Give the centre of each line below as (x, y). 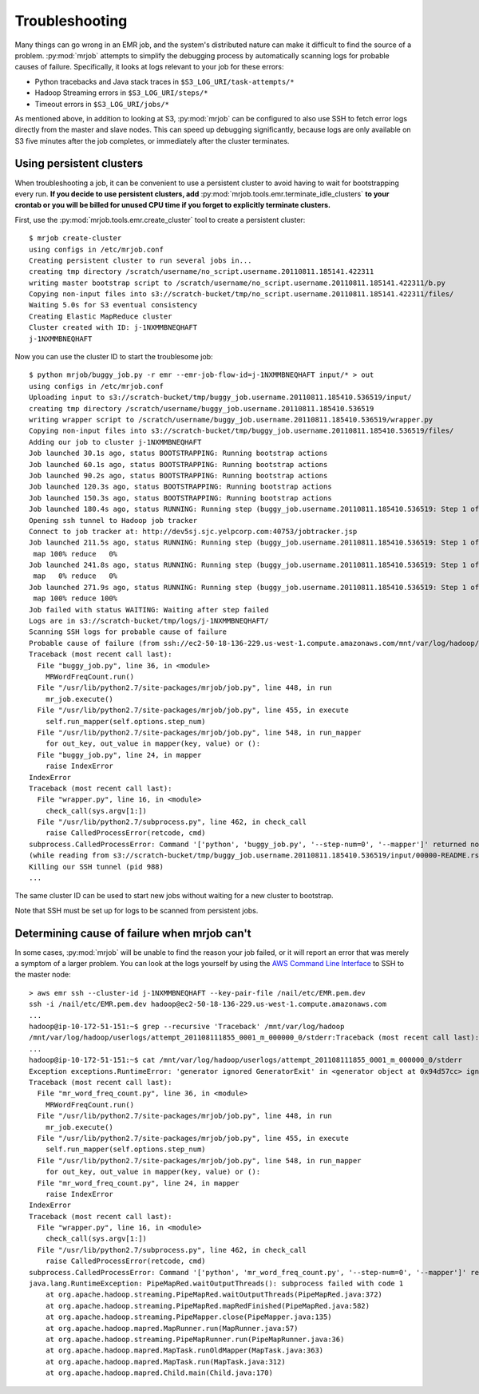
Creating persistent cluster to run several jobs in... (141, 260)
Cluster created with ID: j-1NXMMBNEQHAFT (113, 328)
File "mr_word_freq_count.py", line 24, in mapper (138, 1183)
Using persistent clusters (79, 164)
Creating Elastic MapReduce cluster (101, 316)
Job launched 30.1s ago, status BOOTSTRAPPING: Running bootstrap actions (178, 453)
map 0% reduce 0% (75, 576)
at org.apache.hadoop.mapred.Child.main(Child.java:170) (159, 1373)
